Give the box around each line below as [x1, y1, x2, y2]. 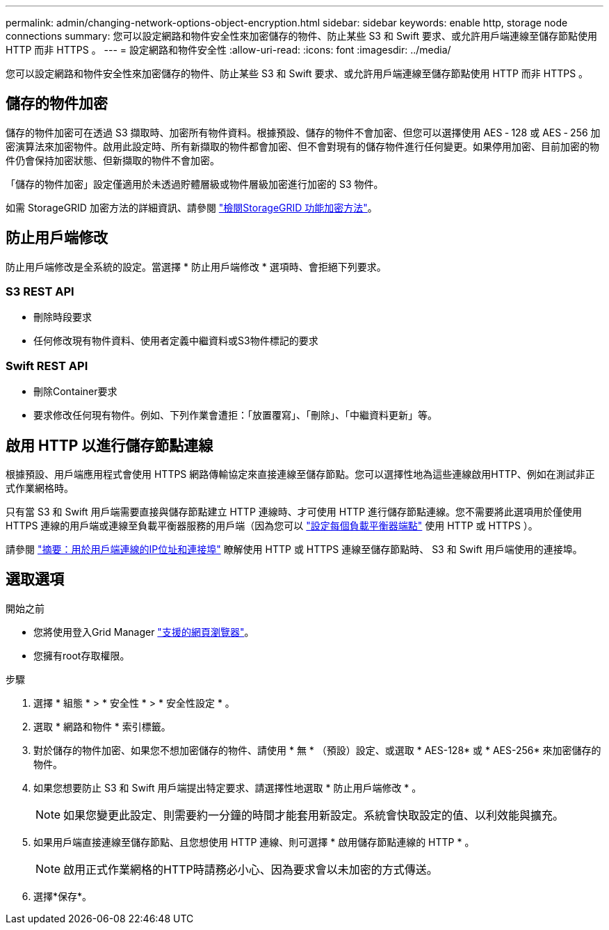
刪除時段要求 [33, 311, 92, 323]
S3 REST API [6, 284, 74, 299]
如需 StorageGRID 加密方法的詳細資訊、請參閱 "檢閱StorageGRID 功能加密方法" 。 [6, 201, 377, 214]
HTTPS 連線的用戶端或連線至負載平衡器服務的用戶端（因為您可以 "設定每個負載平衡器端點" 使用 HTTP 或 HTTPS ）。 [6, 520, 538, 532]
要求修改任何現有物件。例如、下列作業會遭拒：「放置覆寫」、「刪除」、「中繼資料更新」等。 [33, 409, 437, 422]
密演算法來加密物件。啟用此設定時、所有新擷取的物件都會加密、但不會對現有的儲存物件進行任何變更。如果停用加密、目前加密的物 [6, 140, 599, 152]
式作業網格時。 [6, 482, 74, 495]
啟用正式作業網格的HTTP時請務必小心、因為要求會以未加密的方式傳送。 [63, 862, 438, 876]
